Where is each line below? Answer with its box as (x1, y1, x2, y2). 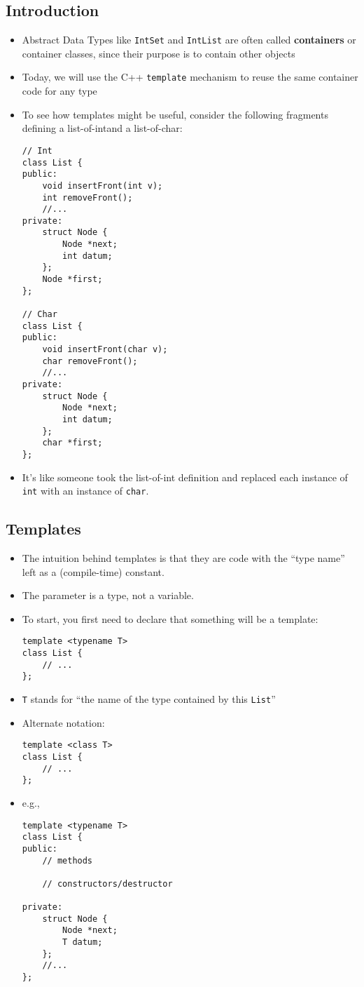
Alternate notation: (22, 715, 105, 730)
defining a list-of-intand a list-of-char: (22, 121, 183, 135)
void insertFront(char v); (42, 344, 168, 355)
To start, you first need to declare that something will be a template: (22, 611, 318, 626)
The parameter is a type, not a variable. (22, 588, 194, 603)
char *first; (42, 438, 103, 448)
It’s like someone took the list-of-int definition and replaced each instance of (22, 469, 348, 484)
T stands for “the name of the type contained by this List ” (22, 692, 276, 706)
